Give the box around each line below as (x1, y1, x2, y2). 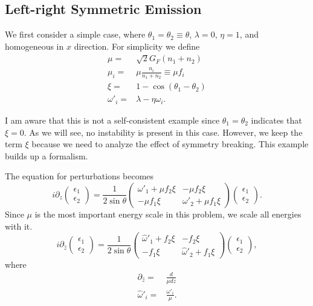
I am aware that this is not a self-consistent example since (5, 113, 220, 126)
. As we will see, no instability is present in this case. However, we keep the (24, 125, 303, 138)
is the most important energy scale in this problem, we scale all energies (34, 207, 302, 220)
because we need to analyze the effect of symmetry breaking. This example (31, 138, 309, 150)
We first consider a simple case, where (5, 28, 146, 41)
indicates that (251, 113, 302, 126)
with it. (5, 219, 33, 232)
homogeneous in (5, 39, 64, 52)
